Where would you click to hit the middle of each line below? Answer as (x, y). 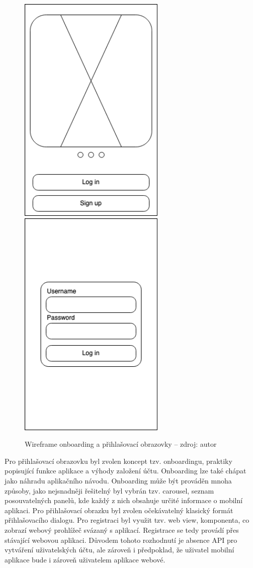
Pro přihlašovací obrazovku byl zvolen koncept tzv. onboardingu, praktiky (118, 461)
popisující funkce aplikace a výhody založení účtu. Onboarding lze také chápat (125, 471)
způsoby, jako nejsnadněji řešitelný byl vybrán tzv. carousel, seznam (109, 490)
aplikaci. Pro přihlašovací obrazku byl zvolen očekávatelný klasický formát (119, 510)
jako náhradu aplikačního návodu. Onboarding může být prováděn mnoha (118, 480)
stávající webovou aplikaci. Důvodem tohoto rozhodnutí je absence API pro (121, 540)
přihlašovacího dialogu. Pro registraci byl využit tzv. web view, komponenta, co (127, 520)
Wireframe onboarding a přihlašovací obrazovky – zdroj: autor (121, 444)
